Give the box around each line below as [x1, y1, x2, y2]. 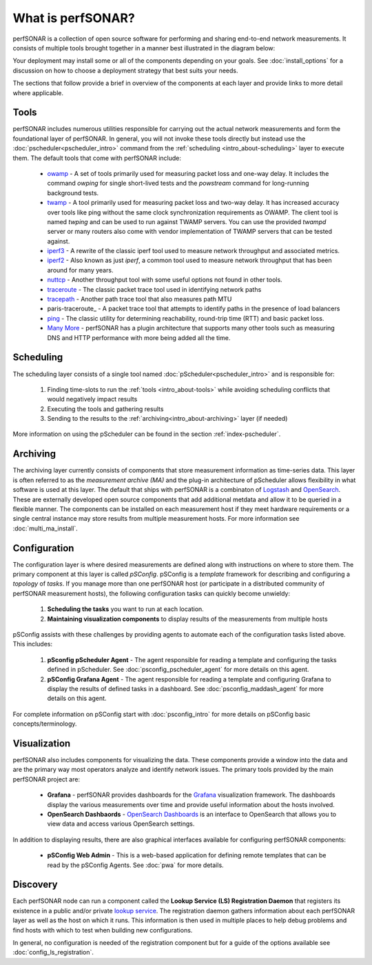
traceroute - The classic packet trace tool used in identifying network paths [47, 285, 262, 293]
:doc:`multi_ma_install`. [12, 524, 79, 533]
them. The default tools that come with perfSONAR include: [12, 154, 182, 162]
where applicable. [12, 88, 63, 97]
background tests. [47, 188, 99, 197]
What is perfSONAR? [12, 10, 136, 26]
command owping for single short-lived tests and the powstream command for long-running [47, 179, 309, 188]
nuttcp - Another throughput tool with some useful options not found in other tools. [47, 276, 282, 284]
